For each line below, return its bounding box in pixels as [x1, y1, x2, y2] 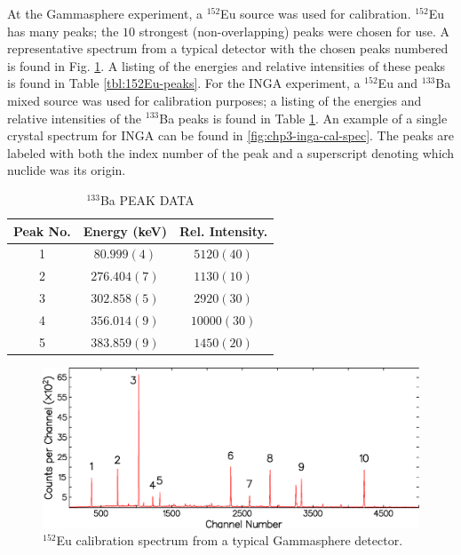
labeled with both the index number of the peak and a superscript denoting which [7, 143, 455, 162]
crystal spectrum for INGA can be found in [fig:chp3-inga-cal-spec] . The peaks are [7, 126, 455, 145]
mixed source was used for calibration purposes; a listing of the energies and [7, 91, 422, 109]
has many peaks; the [7, 21, 119, 40]
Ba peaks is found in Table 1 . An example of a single [159, 108, 448, 127]
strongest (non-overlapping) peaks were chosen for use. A [139, 21, 450, 40]
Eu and [378, 74, 418, 92]
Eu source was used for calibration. [220, 4, 411, 22]
